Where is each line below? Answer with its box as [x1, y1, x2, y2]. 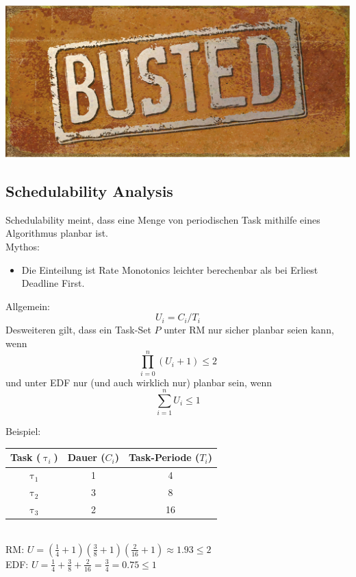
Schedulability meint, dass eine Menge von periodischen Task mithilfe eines [5, 212, 320, 226]
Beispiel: [5, 424, 41, 438]
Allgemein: [5, 298, 50, 313]
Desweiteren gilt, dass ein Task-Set [5, 322, 151, 337]
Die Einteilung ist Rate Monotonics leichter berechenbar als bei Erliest [21, 262, 318, 276]
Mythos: [5, 239, 40, 253]
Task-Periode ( [128, 450, 200, 464]
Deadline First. [21, 276, 85, 290]
